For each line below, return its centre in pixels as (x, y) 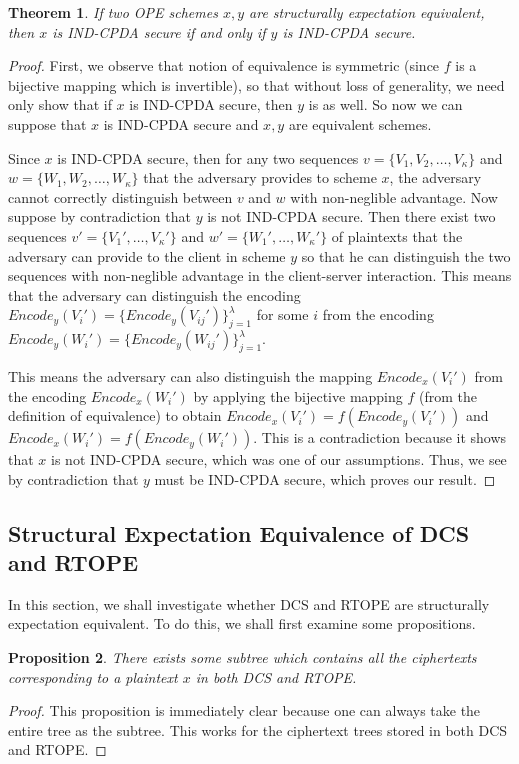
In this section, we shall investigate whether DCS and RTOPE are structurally (249, 603)
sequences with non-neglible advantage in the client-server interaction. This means (260, 275)
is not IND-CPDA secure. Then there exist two (351, 216)
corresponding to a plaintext (93, 676)
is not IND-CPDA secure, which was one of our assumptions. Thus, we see (279, 459)
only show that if (60, 104)
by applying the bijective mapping (298, 395)
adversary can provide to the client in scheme (147, 255)
